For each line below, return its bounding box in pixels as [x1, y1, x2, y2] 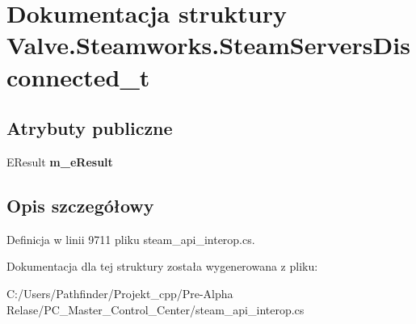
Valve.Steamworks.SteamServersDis [6, 28, 410, 61]
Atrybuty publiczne [6, 116, 173, 141]
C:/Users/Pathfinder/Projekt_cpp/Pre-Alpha [6, 284, 233, 301]
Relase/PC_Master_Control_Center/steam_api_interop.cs [6, 301, 305, 318]
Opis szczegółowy [6, 192, 154, 217]
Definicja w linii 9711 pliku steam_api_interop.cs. [6, 230, 255, 247]
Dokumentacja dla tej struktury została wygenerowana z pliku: [6, 258, 318, 275]
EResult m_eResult [6, 153, 113, 170]
